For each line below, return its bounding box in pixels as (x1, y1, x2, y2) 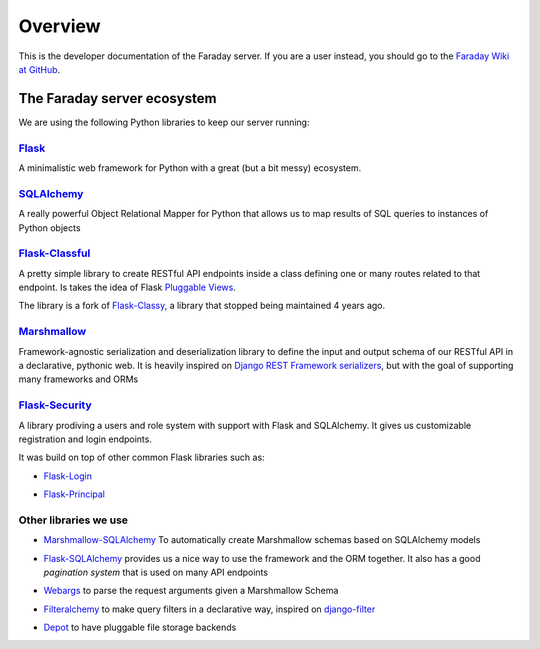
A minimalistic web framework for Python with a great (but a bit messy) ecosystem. (18, 161, 362, 174)
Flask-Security (18, 398, 92, 412)
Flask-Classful (18, 246, 91, 260)
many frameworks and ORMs (18, 373, 139, 385)
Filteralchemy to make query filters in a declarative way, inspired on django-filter (43, 603, 376, 615)
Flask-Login (43, 470, 92, 482)
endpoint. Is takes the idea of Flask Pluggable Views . (18, 281, 237, 294)
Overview (18, 15, 101, 37)
